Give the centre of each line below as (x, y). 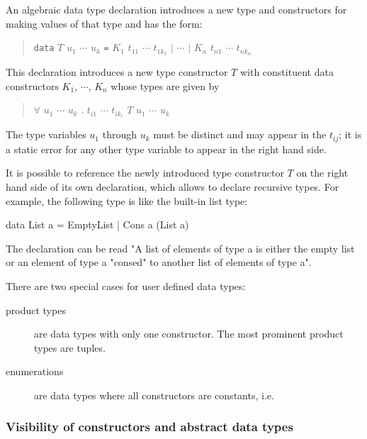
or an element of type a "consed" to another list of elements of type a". (159, 262)
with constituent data (287, 72)
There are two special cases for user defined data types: (126, 285)
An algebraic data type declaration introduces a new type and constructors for (176, 9)
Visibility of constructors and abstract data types (149, 427)
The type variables (46, 134)
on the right (322, 173)
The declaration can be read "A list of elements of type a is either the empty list (180, 248)
